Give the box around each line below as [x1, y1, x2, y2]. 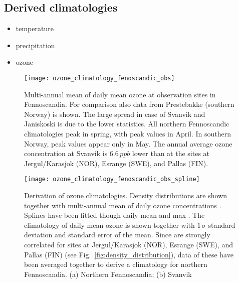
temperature [16, 23, 54, 34]
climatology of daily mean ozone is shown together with [24, 219, 195, 230]
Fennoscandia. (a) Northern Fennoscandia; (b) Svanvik [24, 268, 192, 279]
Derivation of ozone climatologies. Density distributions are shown [24, 190, 227, 201]
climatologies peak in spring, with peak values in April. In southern [24, 128, 231, 139]
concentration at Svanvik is [24, 148, 108, 159]
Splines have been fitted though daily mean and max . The [24, 210, 205, 220]
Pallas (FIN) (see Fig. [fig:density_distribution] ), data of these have [24, 249, 233, 259]
